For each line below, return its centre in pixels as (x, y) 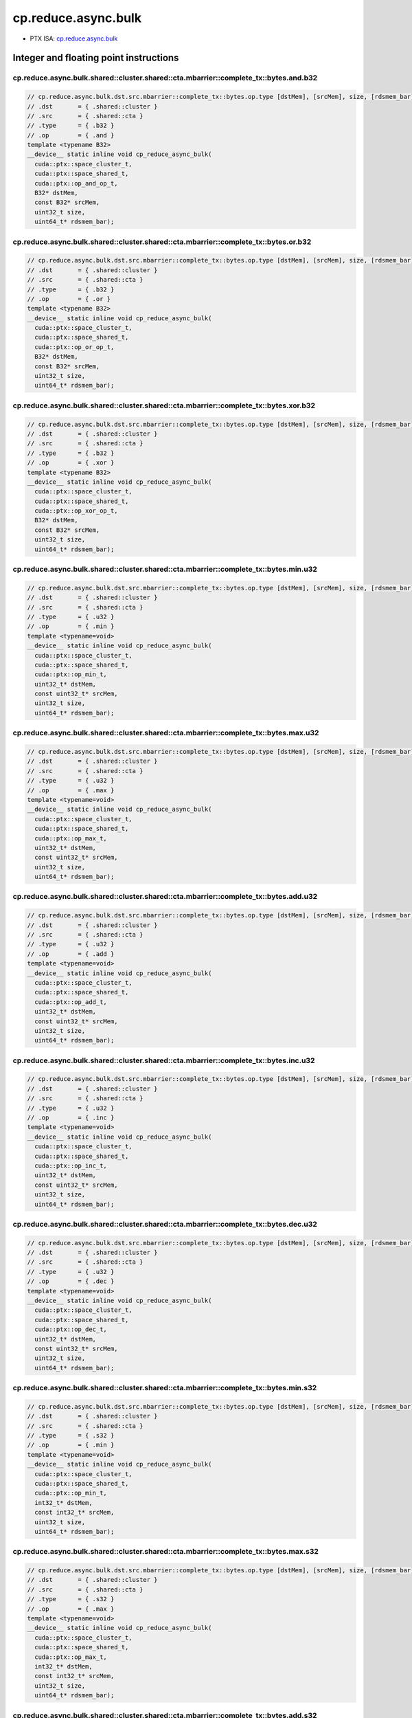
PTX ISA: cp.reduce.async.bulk (74, 38)
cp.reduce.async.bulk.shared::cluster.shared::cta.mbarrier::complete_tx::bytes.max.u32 (166, 733)
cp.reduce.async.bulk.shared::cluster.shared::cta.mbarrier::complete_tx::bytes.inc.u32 (164, 1060)
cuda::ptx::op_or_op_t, (75, 347)
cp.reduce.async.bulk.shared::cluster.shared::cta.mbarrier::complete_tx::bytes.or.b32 (162, 242)
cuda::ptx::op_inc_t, (71, 1165)
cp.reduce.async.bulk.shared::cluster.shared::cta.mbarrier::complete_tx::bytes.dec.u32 (165, 1224)
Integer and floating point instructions (96, 58)
